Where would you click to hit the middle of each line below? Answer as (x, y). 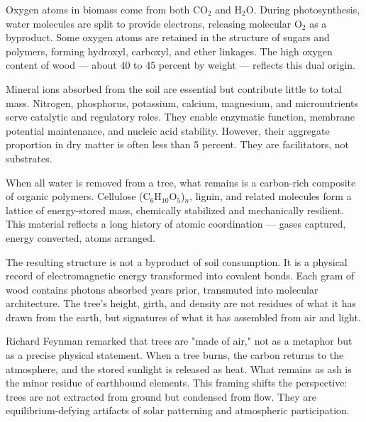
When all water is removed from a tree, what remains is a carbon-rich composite (181, 182)
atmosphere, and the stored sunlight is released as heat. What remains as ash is (179, 368)
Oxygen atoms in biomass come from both (98, 9)
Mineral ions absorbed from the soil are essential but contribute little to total (174, 88)
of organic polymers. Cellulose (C (78, 196)
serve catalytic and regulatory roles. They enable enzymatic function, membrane (180, 117)
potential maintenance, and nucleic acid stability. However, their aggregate (168, 130)
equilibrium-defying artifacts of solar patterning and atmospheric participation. (178, 410)
